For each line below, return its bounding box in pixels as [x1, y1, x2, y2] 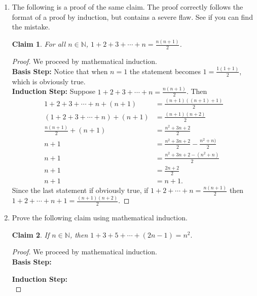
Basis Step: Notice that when [12, 65, 108, 76]
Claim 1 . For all [12, 39, 66, 49]
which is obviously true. [12, 76, 86, 86]
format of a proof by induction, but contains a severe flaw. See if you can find [12, 11, 253, 22]
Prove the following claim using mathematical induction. [12, 212, 188, 223]
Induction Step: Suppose [12, 86, 95, 96]
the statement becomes [129, 65, 201, 76]
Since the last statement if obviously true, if [12, 185, 149, 195]
